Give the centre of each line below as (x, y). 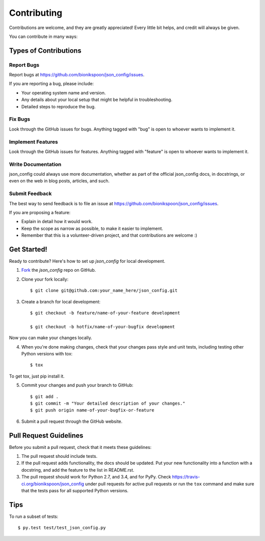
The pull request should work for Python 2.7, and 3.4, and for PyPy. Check (96, 477)
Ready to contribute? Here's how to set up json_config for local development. (87, 261)
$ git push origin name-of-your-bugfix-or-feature (92, 410)
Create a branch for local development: (61, 302)
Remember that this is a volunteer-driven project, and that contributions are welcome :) (109, 235)
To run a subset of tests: (34, 516)
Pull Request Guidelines (46, 435)
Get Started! (28, 249)
